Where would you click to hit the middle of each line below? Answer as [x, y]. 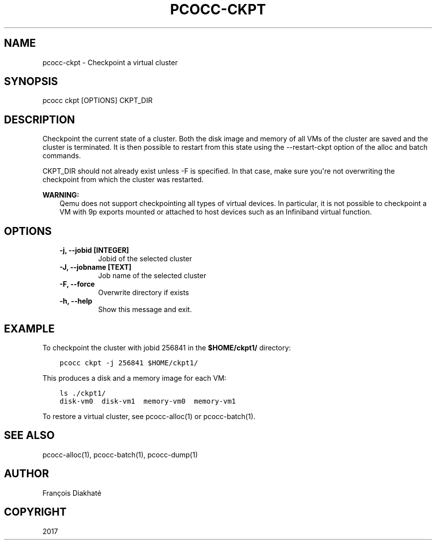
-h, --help [76, 301]
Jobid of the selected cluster [145, 259]
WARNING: [61, 195]
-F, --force [77, 284]
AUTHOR [27, 474]
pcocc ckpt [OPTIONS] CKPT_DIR [98, 101]
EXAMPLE [29, 328]
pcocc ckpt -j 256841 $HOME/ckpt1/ [129, 363]
